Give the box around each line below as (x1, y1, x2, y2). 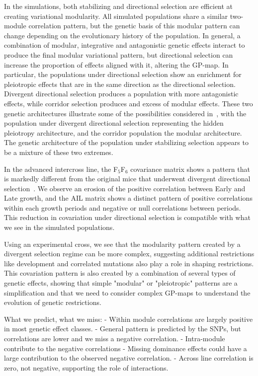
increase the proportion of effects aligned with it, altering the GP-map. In (4, 59, 229, 70)
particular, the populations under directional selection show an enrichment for (4, 69, 242, 79)
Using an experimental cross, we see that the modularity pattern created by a (4, 238, 241, 249)
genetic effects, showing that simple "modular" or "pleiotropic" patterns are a (4, 278, 238, 288)
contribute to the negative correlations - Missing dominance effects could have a (4, 343, 247, 353)
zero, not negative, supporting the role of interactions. (4, 362, 169, 373)
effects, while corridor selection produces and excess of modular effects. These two (4, 98, 253, 108)
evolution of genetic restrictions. (4, 297, 101, 307)
